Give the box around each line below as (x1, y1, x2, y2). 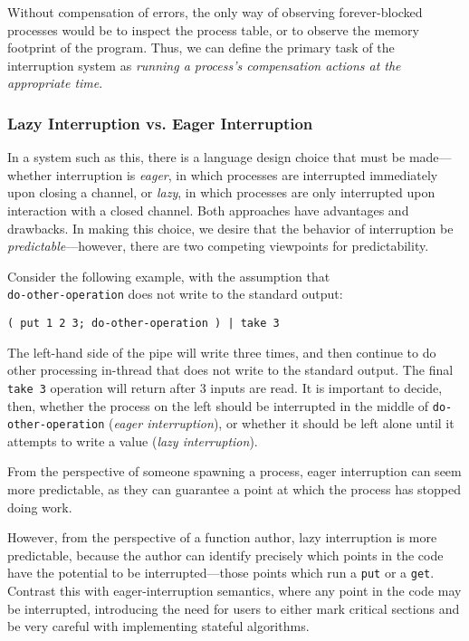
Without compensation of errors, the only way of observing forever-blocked (7, 3, 423, 21)
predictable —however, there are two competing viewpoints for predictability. (7, 236, 429, 255)
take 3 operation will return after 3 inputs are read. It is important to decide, (7, 378, 443, 397)
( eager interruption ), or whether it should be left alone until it (109, 414, 455, 433)
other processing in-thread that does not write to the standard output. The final (7, 360, 454, 379)
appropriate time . (7, 73, 103, 92)
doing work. (7, 497, 72, 516)
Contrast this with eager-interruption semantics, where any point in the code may (7, 581, 462, 600)
